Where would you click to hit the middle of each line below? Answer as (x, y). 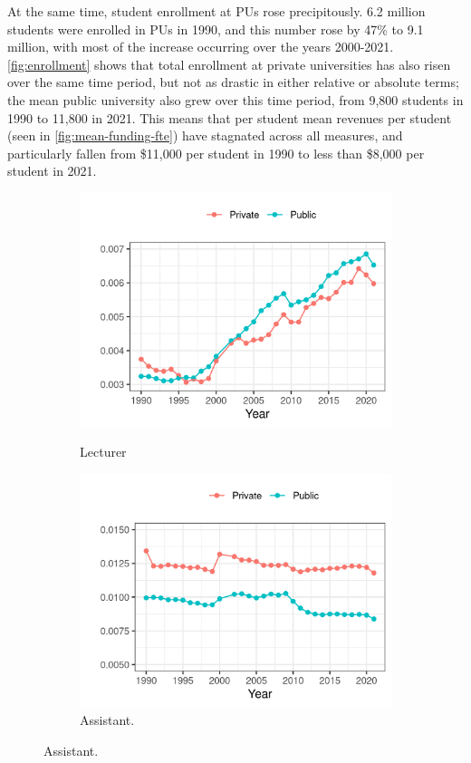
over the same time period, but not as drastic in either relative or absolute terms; (233, 82)
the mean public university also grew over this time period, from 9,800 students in (235, 99)
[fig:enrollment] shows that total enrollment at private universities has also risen (229, 64)
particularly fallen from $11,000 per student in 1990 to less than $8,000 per (216, 153)
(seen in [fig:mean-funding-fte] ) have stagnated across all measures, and (205, 135)
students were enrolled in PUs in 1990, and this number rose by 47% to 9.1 (216, 29)
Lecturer (103, 452)
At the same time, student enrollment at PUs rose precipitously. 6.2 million (216, 11)
